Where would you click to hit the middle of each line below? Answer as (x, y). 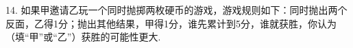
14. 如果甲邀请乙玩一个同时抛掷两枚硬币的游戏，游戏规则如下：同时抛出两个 (176, 10)
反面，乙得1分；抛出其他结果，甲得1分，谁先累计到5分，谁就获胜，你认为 (171, 23)
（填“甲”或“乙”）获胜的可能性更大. (83, 37)
